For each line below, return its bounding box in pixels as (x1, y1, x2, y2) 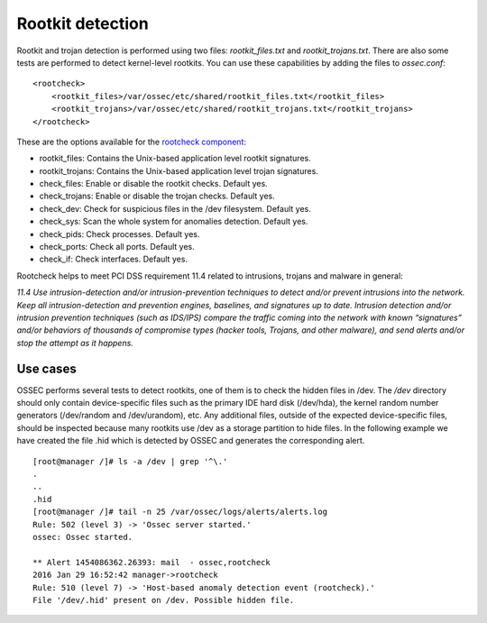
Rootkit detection (16, 14, 149, 33)
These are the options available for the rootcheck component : (16, 136, 247, 147)
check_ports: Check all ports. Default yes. (39, 242, 196, 252)
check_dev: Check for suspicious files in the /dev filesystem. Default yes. (39, 203, 311, 214)
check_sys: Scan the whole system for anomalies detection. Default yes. (39, 216, 308, 227)
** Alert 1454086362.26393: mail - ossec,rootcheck (32, 557, 271, 567)
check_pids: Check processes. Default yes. (39, 228, 200, 239)
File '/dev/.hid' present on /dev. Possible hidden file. (32, 595, 295, 605)
